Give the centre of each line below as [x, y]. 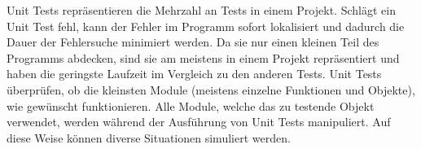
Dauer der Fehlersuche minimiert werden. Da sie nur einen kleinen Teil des [193, 42]
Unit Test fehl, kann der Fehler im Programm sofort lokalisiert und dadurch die [206, 26]
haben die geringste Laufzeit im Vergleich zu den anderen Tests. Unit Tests [194, 74]
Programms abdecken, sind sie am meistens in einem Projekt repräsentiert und [203, 57]
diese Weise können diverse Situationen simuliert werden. [149, 137]
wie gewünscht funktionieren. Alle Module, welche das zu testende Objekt [191, 105]
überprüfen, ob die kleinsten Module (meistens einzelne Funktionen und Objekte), [211, 89]
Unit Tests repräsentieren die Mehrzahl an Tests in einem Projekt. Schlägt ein [201, 10]
